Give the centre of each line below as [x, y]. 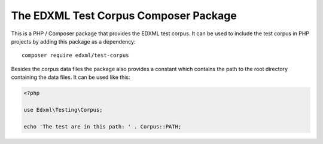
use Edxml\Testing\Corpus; [63, 110]
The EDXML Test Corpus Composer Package [124, 16]
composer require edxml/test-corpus [75, 56]
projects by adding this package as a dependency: [73, 41]
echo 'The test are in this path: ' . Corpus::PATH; [103, 126]
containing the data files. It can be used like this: [71, 77]
